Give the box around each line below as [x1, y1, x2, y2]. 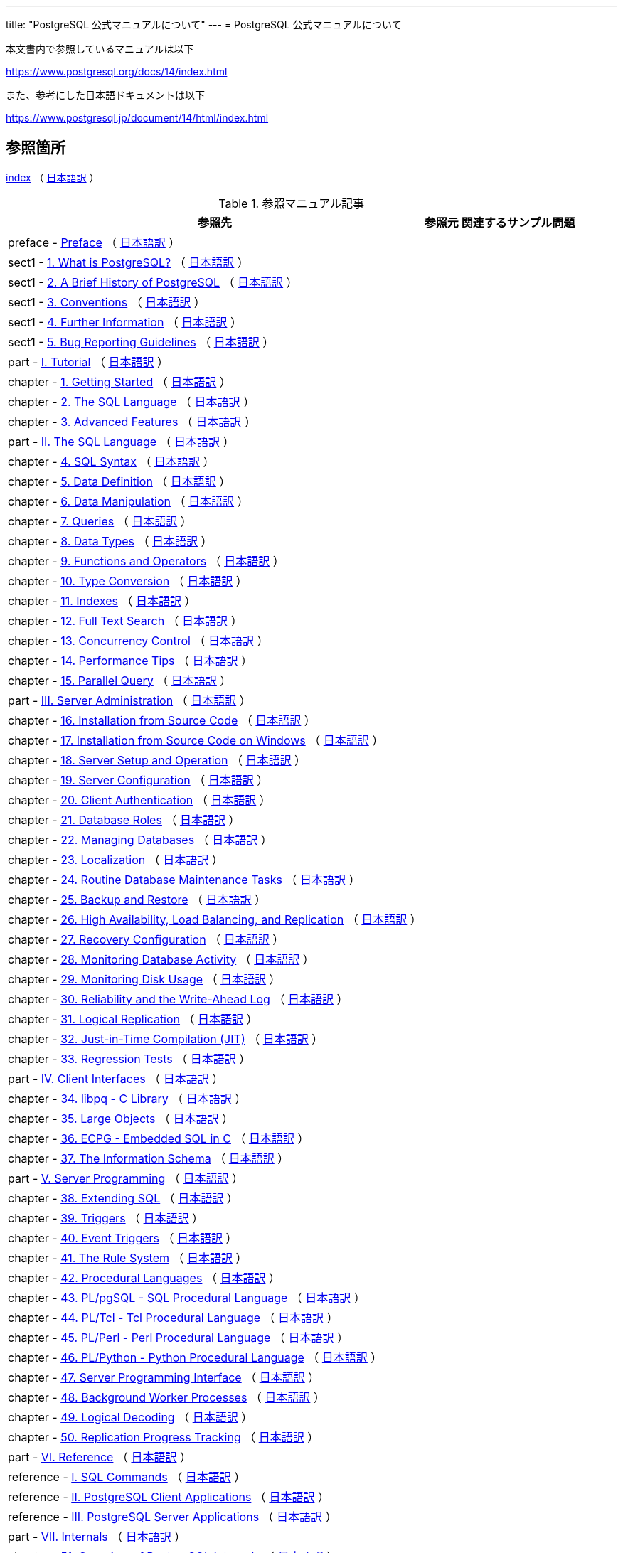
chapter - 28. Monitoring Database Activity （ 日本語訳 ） [8, 951, 314, 966]
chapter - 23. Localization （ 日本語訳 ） [8, 852, 223, 867]
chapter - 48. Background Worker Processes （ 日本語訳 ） [8, 1389, 325, 1404]
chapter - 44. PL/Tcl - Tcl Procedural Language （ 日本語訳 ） [8, 1310, 339, 1325]
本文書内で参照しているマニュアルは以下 [6, 43, 194, 55]
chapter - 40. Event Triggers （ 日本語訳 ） [8, 1230, 238, 1245]
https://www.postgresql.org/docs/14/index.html [6, 65, 228, 78]
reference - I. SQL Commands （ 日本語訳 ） [8, 1469, 246, 1484]
